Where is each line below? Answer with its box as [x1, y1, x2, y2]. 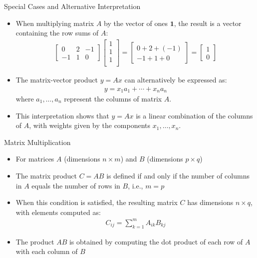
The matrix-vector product [15, 74, 98, 84]
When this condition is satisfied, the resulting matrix [15, 197, 178, 207]
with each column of [15, 246, 78, 256]
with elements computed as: [15, 206, 101, 217]
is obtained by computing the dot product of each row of [69, 236, 243, 246]
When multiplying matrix [15, 17, 94, 28]
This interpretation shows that [15, 110, 109, 120]
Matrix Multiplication [4, 136, 71, 147]
